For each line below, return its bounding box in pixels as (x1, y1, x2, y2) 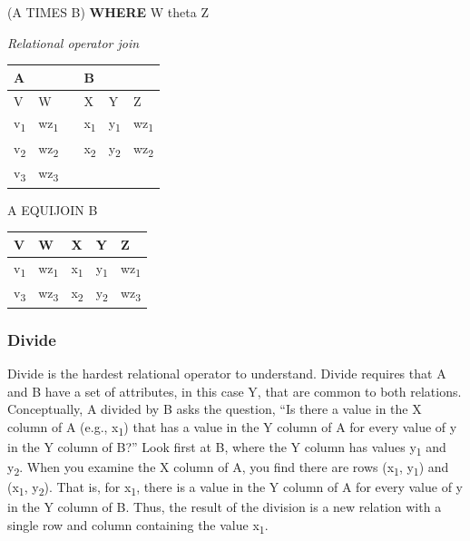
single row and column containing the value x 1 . (7, 515, 269, 536)
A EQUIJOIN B (7, 200, 98, 219)
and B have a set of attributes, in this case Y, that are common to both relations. (7, 381, 462, 400)
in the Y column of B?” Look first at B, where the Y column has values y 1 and (7, 437, 446, 458)
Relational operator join (7, 33, 140, 52)
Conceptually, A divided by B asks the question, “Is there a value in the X (7, 399, 422, 418)
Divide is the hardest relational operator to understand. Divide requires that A (7, 363, 446, 382)
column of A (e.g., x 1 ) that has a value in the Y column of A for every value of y (7, 417, 457, 438)
